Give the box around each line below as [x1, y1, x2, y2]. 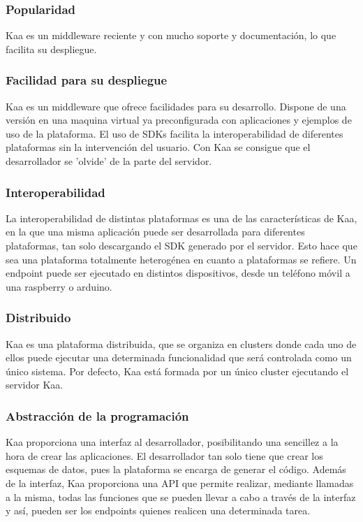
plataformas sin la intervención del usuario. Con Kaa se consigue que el [6, 140, 311, 154]
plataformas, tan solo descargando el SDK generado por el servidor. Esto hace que [6, 238, 357, 252]
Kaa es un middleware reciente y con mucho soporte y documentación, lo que [6, 28, 336, 43]
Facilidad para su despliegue [6, 71, 168, 89]
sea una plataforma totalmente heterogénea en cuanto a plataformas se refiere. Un [6, 252, 357, 266]
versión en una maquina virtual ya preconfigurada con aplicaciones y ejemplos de [6, 113, 352, 127]
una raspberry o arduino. [6, 279, 112, 293]
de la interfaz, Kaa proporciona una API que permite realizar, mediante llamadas [6, 475, 354, 490]
